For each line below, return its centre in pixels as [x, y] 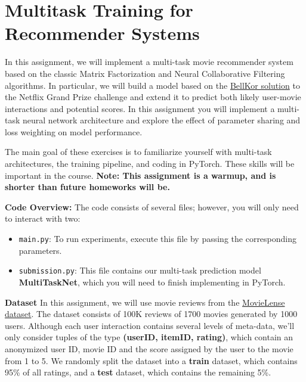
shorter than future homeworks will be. [87, 187]
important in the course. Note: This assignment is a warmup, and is [140, 175]
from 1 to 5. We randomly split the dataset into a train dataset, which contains [151, 360]
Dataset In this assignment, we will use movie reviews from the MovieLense [145, 302]
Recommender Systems [102, 33]
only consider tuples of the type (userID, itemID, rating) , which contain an [149, 337]
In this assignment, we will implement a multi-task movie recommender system [149, 62]
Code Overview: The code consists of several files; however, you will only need [152, 206]
